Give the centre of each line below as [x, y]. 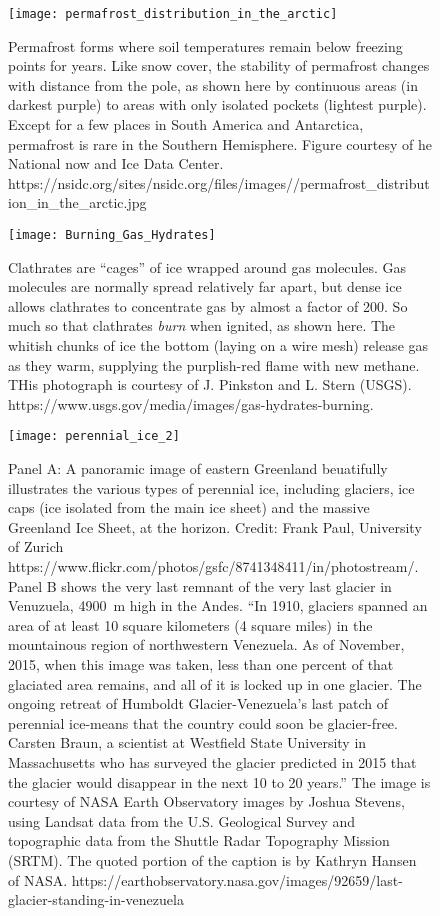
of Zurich [36, 546]
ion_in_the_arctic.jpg [77, 202]
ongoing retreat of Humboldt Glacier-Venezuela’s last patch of [198, 703]
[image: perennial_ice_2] [94, 436]
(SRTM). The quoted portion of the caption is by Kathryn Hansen [212, 859]
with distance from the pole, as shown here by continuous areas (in [213, 84]
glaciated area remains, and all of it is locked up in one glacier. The [215, 683]
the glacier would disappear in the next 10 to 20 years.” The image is [219, 781]
